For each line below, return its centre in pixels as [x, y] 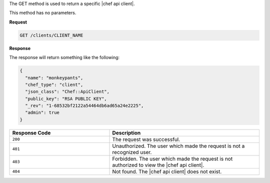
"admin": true [42, 113]
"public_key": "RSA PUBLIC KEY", [66, 98]
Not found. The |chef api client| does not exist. [167, 171]
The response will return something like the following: [64, 57]
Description [126, 132]
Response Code [31, 132]
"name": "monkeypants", [54, 78]
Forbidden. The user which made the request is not [172, 158]
